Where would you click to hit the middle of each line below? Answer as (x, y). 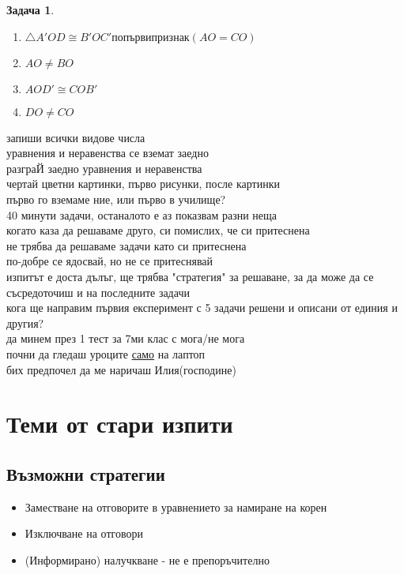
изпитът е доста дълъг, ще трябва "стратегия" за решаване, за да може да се (190, 276)
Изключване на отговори (84, 533)
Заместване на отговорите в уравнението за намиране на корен (176, 506)
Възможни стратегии (86, 473)
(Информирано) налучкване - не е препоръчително (147, 559)
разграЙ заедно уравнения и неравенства (104, 168)
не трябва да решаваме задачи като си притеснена (126, 245)
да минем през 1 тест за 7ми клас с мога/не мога (126, 338)
